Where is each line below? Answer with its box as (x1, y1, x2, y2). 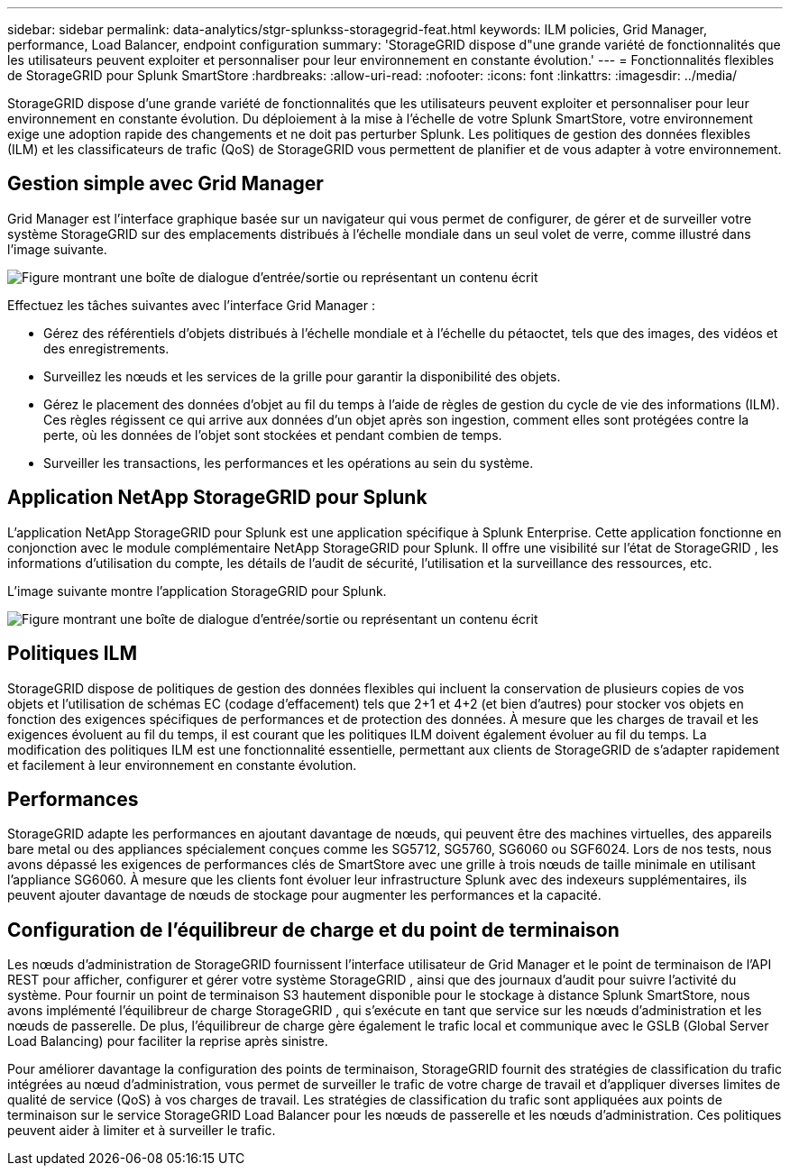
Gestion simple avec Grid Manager (7, 172, 324, 196)
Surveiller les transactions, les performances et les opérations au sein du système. (43, 454, 534, 471)
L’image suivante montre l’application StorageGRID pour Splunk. (7, 582, 387, 599)
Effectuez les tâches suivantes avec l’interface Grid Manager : (7, 297, 375, 313)
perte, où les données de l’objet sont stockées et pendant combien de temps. (43, 426, 502, 443)
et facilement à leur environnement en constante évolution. (7, 756, 357, 773)
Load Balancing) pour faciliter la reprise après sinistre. (7, 1033, 328, 1049)
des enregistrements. (43, 340, 170, 356)
